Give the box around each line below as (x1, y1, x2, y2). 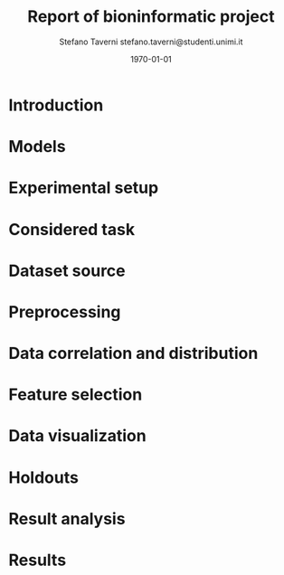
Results (8, 550, 67, 570)
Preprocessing (8, 301, 121, 322)
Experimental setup (8, 178, 159, 198)
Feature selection (8, 384, 143, 405)
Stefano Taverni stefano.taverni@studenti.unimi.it (59, 36, 243, 47)
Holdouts (8, 467, 79, 487)
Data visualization (8, 426, 147, 447)
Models (8, 137, 66, 157)
